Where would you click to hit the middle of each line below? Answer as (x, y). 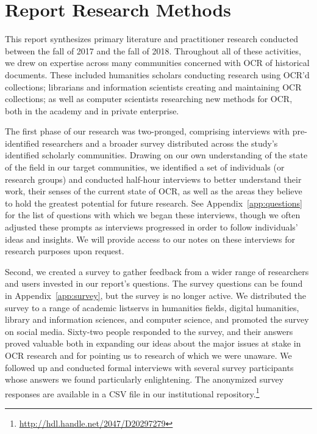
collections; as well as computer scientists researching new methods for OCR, (149, 99)
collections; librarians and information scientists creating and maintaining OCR (153, 86)
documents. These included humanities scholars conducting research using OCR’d (157, 74)
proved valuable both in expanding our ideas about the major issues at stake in (153, 343)
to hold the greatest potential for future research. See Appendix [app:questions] (154, 203)
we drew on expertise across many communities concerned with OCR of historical (157, 63)
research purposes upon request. (65, 251)
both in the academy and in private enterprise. (92, 110)
